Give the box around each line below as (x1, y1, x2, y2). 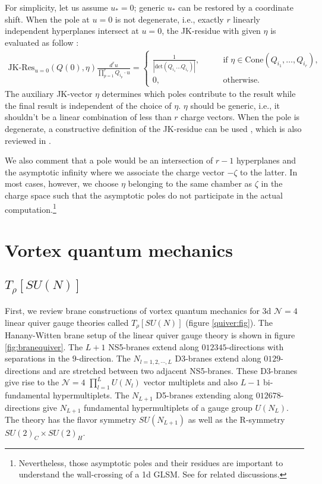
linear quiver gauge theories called (5, 316, 129, 328)
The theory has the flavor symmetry (5, 413, 137, 425)
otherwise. (223, 76, 260, 84)
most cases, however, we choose (5, 177, 119, 190)
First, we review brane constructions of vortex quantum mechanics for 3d (5, 304, 272, 316)
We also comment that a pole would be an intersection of (5, 154, 213, 166)
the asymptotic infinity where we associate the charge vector (5, 165, 225, 178)
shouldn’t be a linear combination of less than (5, 111, 172, 123)
